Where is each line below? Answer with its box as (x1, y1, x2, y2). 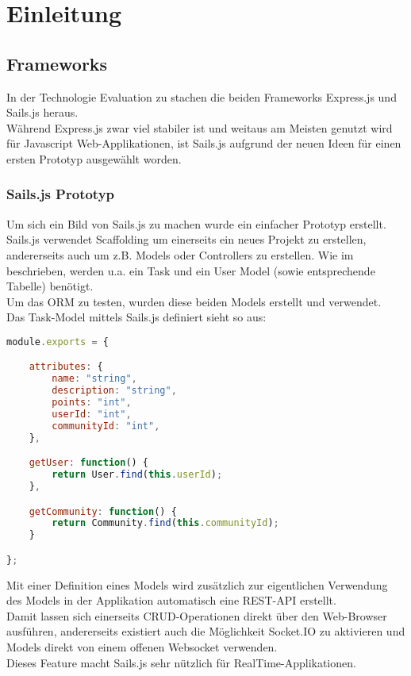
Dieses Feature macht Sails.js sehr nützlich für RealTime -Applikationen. (6, 654, 356, 670)
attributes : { (29, 361, 103, 373)
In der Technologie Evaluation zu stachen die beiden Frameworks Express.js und (6, 88, 397, 105)
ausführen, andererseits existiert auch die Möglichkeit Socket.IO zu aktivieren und (6, 623, 405, 640)
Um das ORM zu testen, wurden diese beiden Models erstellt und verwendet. (6, 293, 382, 309)
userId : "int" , (52, 408, 132, 420)
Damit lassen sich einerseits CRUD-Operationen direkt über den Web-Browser (6, 607, 387, 624)
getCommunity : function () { (29, 505, 177, 517)
